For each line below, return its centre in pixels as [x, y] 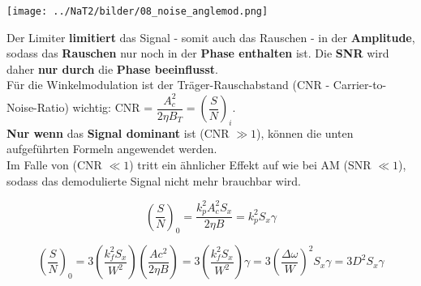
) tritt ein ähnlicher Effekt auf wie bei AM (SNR [250, 164]
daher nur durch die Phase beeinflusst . [112, 68]
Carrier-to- [360, 85]
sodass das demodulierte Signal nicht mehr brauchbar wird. [154, 180]
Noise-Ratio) [38, 107]
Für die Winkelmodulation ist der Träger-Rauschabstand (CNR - [168, 85]
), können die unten [305, 132]
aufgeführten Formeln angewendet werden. [112, 149]
